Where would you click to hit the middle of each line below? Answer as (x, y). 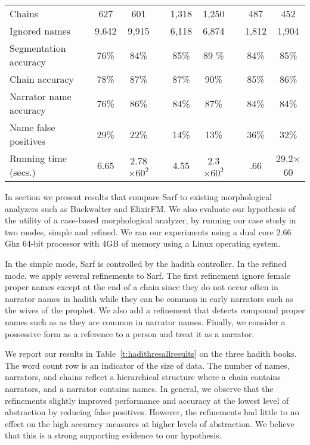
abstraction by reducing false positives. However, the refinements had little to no (152, 412)
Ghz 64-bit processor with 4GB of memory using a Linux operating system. (143, 243)
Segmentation (38, 48)
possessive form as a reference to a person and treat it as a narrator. (130, 333)
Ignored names (40, 31)
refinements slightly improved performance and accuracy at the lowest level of (147, 400)
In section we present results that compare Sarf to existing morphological (139, 197)
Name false (32, 127)
